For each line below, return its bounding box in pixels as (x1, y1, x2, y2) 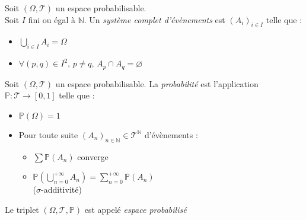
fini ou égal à (28, 13, 75, 25)
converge (77, 150, 109, 162)
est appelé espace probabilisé (84, 203, 187, 215)
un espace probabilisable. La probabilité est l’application (55, 77, 259, 90)
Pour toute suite (18, 128, 78, 141)
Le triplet (5, 203, 39, 215)
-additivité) (41, 183, 82, 196)
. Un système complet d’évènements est (84, 13, 225, 25)
